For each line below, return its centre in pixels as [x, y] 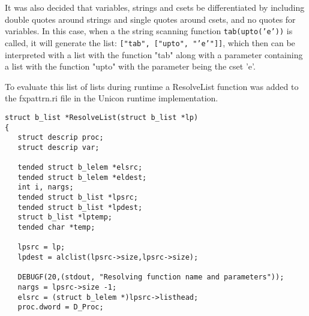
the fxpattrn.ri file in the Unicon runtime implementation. [112, 98]
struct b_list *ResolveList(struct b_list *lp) [102, 117]
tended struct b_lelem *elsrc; [80, 168]
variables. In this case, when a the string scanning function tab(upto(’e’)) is [149, 31]
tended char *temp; [56, 228]
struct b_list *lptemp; [65, 217]
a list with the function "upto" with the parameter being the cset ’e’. [130, 66]
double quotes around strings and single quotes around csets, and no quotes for [150, 19]
